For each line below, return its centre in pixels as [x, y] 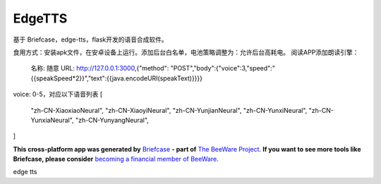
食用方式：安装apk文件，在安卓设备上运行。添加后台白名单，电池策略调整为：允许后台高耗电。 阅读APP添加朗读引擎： [186, 52]
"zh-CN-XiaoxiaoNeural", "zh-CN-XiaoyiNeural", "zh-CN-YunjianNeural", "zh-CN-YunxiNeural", [169, 110]
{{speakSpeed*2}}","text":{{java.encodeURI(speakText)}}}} [117, 78]
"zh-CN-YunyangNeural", [112, 120]
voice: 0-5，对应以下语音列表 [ [58, 94]
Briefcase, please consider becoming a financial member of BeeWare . [116, 159]
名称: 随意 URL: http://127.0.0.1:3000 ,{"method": [100, 68]
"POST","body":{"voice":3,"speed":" [223, 68]
